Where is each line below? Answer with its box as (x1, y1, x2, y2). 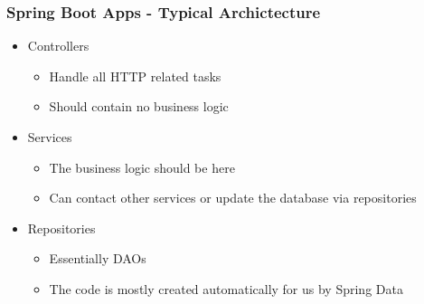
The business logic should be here (49, 157, 235, 176)
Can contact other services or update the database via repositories (49, 188, 417, 207)
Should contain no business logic (49, 97, 229, 116)
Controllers (27, 36, 90, 55)
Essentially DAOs (49, 249, 146, 268)
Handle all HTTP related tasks (49, 66, 221, 85)
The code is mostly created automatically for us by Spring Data (49, 279, 403, 298)
